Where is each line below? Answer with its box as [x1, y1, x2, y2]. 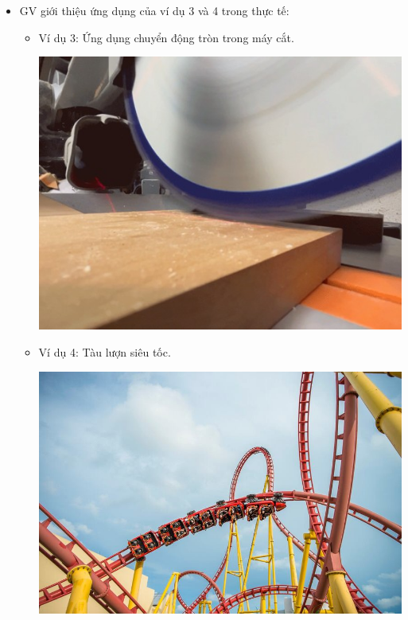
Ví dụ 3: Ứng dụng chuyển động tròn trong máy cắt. [38, 29, 294, 45]
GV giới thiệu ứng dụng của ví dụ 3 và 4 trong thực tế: [19, 2, 289, 18]
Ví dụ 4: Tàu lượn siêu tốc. [38, 343, 171, 360]
